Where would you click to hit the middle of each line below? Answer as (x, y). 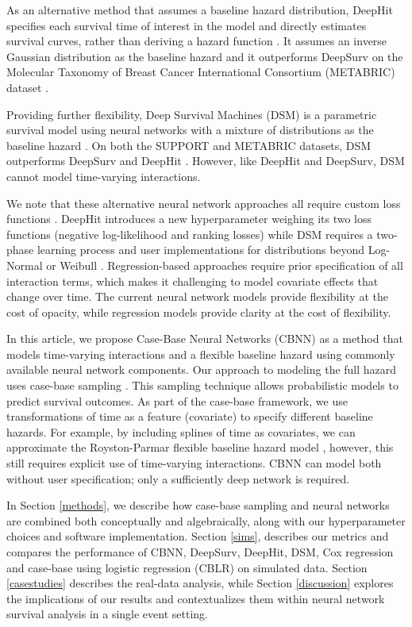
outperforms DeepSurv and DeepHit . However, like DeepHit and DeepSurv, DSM (206, 161)
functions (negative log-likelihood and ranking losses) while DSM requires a (190, 234)
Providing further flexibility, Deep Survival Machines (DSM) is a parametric (192, 114)
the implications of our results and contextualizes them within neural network (196, 598)
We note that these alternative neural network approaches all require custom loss (204, 203)
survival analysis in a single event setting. (107, 614)
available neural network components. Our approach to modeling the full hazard (202, 369)
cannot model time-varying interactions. (104, 176)
